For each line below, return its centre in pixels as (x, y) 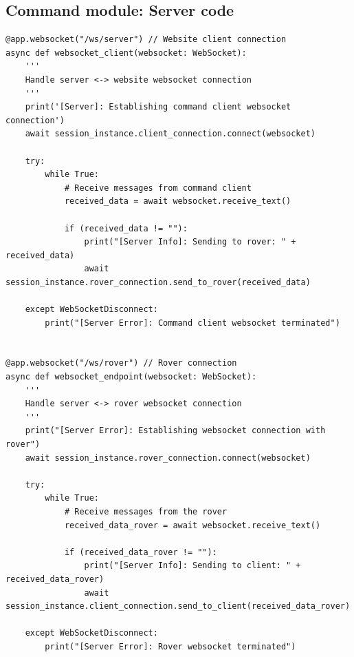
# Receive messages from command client (158, 188)
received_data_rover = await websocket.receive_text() (192, 525)
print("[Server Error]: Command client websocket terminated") (192, 323)
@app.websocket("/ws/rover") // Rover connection (121, 363)
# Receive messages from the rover (146, 511)
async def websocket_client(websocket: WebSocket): (126, 53)
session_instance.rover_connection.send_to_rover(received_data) (158, 282)
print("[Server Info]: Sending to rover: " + (190, 242)
